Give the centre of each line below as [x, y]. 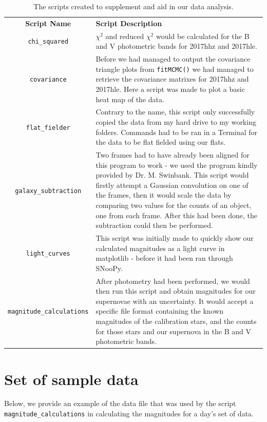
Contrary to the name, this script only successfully [175, 112]
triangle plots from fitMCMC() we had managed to [175, 69]
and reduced [125, 36]
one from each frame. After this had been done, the [176, 215]
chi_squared [48, 42]
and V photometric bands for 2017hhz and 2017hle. [176, 46]
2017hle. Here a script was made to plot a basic [170, 89]
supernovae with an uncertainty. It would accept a [175, 301]
